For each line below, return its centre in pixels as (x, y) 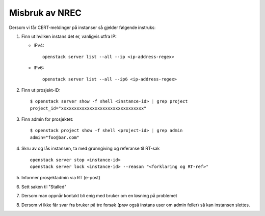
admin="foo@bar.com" (55, 137)
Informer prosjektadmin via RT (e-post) (61, 178)
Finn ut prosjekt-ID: (41, 90)
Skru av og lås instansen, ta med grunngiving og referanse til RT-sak (91, 148)
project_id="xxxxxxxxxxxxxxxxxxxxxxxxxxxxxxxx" (88, 108)
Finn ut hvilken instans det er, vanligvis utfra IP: (69, 36)
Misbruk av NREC (45, 13)
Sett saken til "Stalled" (44, 187)
